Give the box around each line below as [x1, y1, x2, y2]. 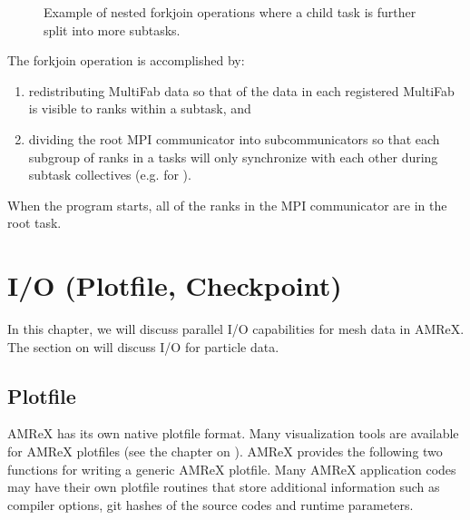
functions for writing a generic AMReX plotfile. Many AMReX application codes [7, 459, 456, 478]
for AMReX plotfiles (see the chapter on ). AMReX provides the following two [7, 442, 443, 461]
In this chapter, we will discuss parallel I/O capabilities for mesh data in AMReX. [7, 319, 465, 338]
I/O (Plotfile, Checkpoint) [7, 267, 342, 304]
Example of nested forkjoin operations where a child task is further [44, 3, 416, 21]
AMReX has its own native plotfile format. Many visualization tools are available [7, 424, 459, 443]
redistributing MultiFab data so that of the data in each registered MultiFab [28, 81, 455, 100]
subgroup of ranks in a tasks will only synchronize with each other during [28, 147, 438, 166]
